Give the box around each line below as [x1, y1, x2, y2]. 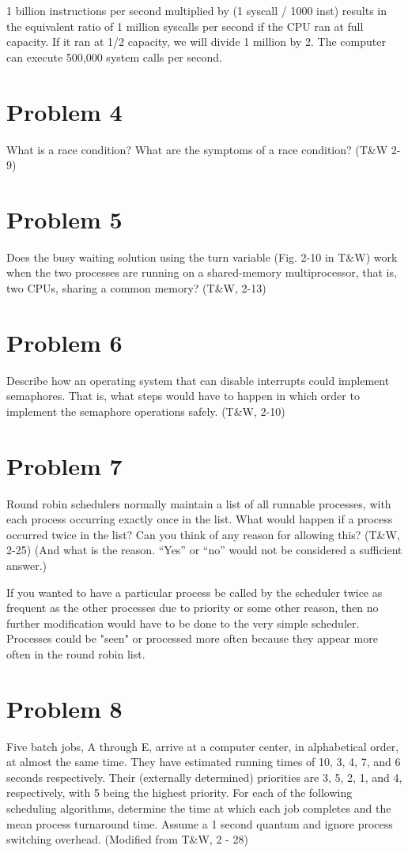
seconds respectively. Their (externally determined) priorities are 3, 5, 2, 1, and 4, [6, 768, 402, 785]
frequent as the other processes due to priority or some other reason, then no [6, 599, 379, 616]
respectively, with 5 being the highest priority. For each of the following [6, 784, 353, 801]
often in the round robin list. [6, 645, 145, 662]
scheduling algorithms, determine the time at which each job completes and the [6, 800, 391, 817]
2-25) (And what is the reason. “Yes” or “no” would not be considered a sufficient [6, 542, 402, 558]
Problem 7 [6, 449, 123, 481]
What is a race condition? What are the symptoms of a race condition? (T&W [6, 141, 388, 157]
